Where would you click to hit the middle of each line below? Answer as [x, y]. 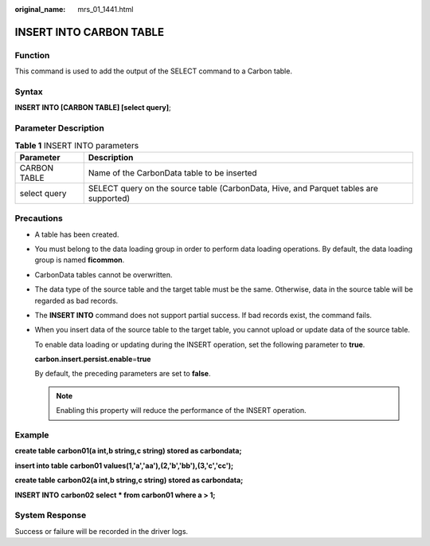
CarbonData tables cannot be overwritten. [104, 274]
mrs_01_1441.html [106, 9]
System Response [51, 516]
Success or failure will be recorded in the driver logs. [102, 531]
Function [32, 55]
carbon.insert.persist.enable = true [93, 359]
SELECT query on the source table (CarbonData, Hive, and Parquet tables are [233, 188]
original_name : [40, 9]
